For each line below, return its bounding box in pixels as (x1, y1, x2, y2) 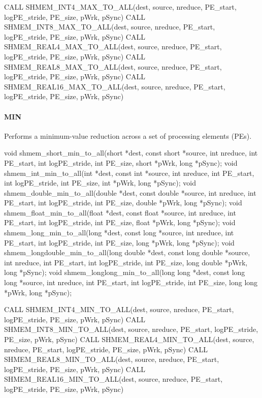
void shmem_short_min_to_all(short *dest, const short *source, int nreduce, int (4, 147, 258, 158)
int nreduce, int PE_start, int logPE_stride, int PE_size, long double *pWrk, (4, 257, 248, 267)
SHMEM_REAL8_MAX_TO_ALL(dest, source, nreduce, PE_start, (4, 61, 222, 72)
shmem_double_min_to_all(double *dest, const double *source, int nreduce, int (4, 187, 256, 198)
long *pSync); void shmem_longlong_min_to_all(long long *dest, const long (4, 267, 245, 278)
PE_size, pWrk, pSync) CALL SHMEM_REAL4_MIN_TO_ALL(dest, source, (4, 334, 254, 345)
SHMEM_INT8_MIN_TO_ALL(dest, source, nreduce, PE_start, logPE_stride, (4, 324, 258, 334)
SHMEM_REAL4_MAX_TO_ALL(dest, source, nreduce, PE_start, (4, 41, 222, 52)
